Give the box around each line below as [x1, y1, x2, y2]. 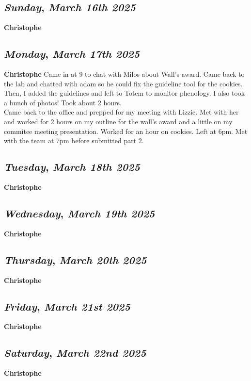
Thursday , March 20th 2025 [4, 252, 147, 267]
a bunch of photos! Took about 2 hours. [4, 97, 122, 107]
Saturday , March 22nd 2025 [4, 345, 146, 360]
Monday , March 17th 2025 [4, 46, 140, 61]
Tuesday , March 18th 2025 [4, 159, 140, 174]
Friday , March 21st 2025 [4, 298, 130, 314]
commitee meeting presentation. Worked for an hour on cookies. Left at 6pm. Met [4, 126, 248, 136]
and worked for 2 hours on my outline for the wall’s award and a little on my [4, 116, 233, 126]
